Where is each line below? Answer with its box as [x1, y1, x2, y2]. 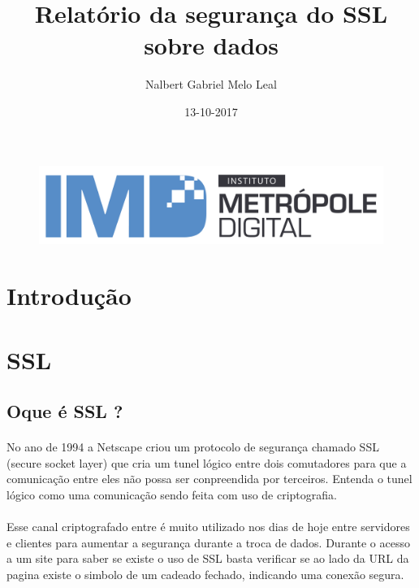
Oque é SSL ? [6, 399, 123, 424]
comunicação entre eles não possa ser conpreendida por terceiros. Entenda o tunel [6, 470, 413, 487]
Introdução [6, 279, 132, 312]
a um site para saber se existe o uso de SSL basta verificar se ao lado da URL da [6, 550, 409, 567]
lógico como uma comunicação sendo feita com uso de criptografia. [6, 486, 337, 503]
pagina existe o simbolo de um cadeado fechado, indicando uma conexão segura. [6, 565, 404, 582]
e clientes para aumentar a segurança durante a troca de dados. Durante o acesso [6, 534, 410, 551]
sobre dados [144, 28, 279, 62]
